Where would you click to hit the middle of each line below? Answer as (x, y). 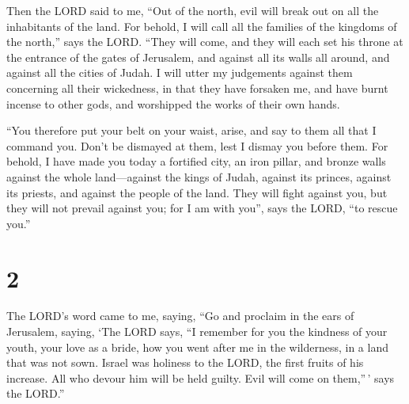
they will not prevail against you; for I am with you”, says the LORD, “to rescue (202, 208)
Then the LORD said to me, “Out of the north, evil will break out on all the (193, 10)
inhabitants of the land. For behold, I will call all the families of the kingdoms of (202, 26)
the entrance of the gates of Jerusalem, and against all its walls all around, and (198, 57)
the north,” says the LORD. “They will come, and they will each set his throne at (205, 42)
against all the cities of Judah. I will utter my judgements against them (180, 72)
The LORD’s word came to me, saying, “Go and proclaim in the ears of (180, 316)
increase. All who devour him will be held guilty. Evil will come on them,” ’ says (201, 377)
